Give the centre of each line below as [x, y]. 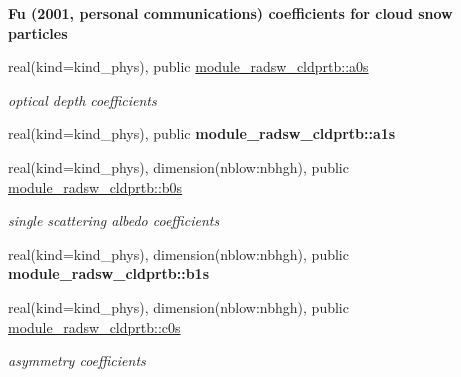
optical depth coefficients [82, 99]
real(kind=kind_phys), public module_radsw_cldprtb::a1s [202, 133]
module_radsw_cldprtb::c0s [94, 326]
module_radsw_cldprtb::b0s [95, 186]
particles [38, 32]
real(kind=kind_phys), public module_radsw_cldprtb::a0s [188, 66]
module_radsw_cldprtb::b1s [109, 273]
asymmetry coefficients [77, 360]
